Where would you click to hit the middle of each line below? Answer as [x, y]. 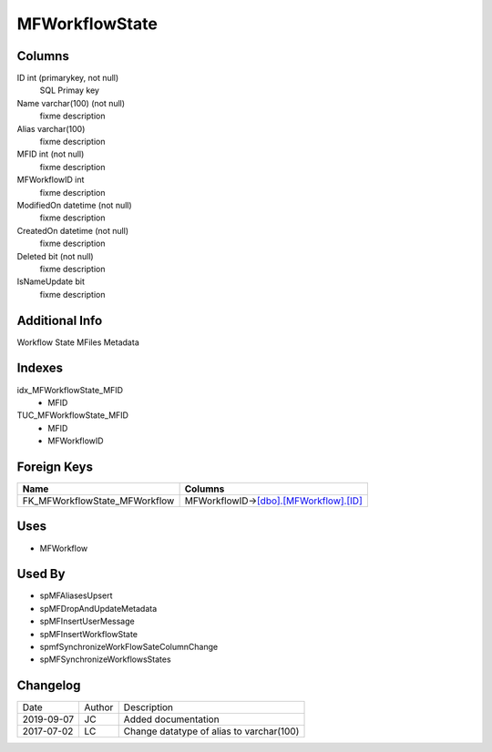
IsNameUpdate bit [51, 281]
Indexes [40, 368]
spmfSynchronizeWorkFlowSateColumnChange [129, 646]
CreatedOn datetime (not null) [73, 230]
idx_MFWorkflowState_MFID [70, 390]
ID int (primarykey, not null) [68, 78]
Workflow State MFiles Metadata [78, 342]
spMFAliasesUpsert [76, 595]
